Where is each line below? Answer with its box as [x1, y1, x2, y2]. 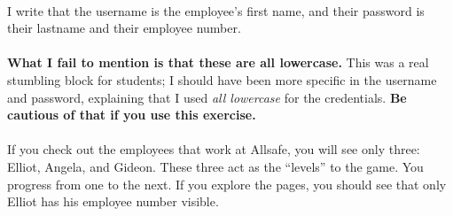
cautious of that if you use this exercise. [7, 105, 256, 124]
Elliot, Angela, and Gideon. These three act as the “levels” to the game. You [7, 157, 424, 175]
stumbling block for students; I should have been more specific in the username [7, 70, 437, 89]
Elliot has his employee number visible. [7, 192, 219, 211]
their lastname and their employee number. [7, 19, 241, 37]
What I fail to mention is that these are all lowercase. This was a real [7, 53, 429, 72]
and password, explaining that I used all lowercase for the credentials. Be [7, 88, 407, 106]
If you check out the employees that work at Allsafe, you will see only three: [7, 140, 420, 158]
